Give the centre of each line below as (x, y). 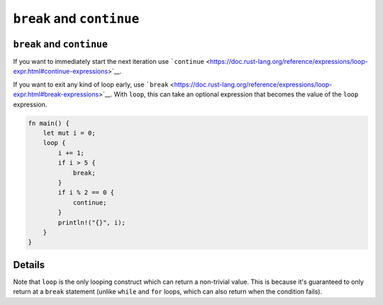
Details (29, 265)
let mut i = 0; (69, 133)
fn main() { (49, 123)
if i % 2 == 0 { (86, 193)
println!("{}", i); (91, 222)
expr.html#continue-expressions (61, 72)
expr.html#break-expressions (56, 94)
